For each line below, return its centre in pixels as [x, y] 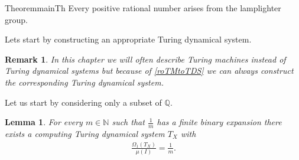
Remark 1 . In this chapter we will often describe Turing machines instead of [145, 59]
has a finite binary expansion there [219, 122]
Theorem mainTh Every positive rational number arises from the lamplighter [143, 8]
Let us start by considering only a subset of [83, 102]
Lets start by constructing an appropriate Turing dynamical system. [128, 39]
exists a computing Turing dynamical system [85, 133]
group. [16, 19]
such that [128, 122]
